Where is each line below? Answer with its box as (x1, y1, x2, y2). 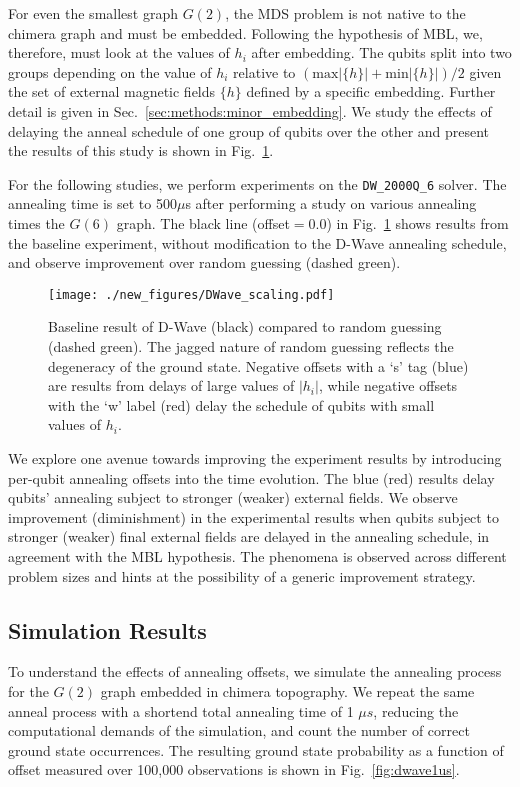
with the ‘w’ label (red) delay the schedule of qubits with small (48, 394, 435, 415)
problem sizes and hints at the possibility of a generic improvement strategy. (8, 565, 476, 586)
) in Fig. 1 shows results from (326, 213, 509, 233)
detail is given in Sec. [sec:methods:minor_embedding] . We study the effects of (8, 100, 492, 121)
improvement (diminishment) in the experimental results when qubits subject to (8, 506, 499, 527)
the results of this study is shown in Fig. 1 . (8, 140, 274, 161)
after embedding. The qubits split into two (251, 42, 512, 63)
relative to (233, 61, 296, 82)
